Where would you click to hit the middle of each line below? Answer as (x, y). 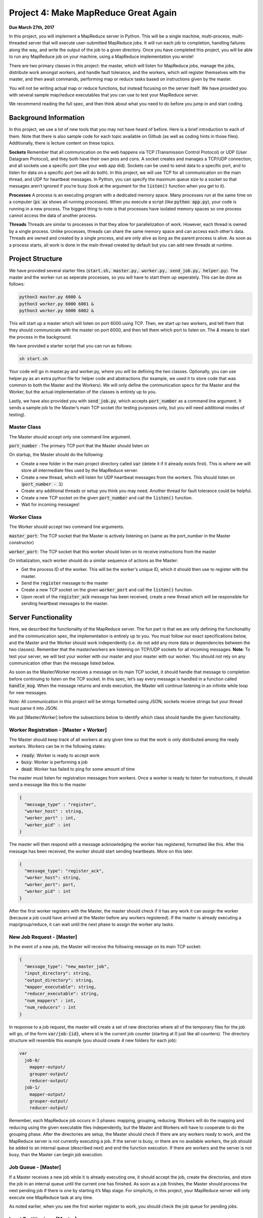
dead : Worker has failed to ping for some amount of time (78, 769)
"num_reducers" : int (50, 1008)
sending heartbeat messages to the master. (65, 604)
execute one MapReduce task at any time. (51, 1197)
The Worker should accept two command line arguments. (66, 527)
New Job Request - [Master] (43, 937)
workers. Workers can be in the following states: (57, 746)
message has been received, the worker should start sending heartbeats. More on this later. (101, 851)
